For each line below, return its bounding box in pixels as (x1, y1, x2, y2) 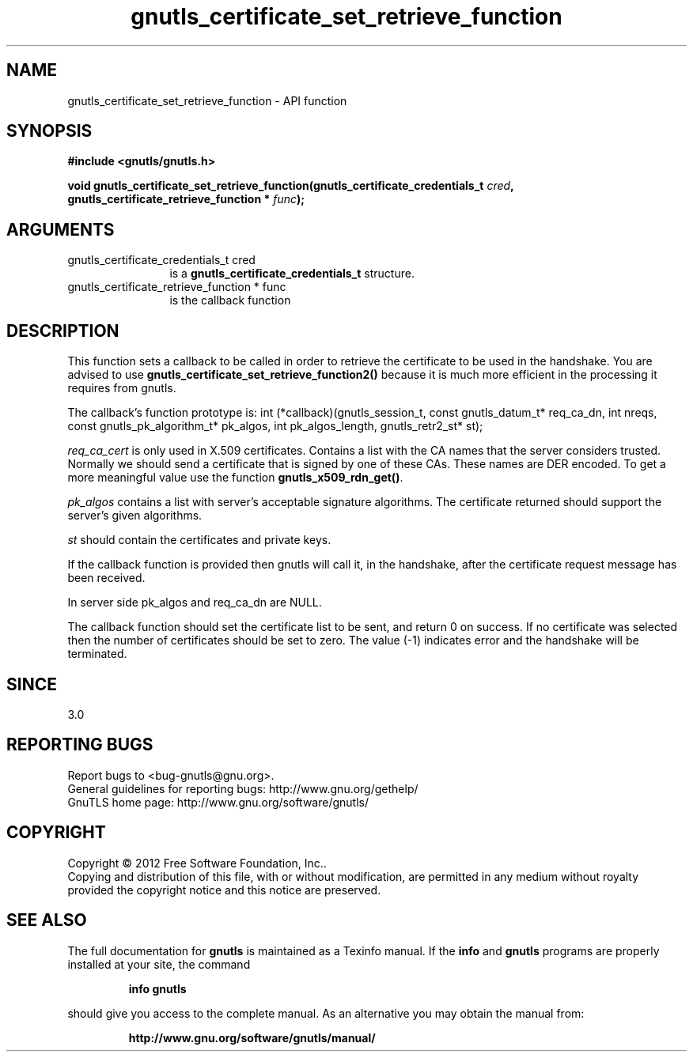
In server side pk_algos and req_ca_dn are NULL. (67, 595, 322, 610)
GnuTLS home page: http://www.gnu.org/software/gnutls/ (67, 795, 369, 809)
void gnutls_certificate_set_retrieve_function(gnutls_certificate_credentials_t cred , (67, 179, 514, 193)
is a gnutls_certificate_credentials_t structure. (169, 266, 415, 281)
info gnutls (128, 981, 187, 996)
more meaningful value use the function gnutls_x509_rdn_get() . (67, 470, 403, 485)
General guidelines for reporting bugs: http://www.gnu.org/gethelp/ (67, 781, 418, 795)
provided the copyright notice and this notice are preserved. (67, 882, 381, 897)
